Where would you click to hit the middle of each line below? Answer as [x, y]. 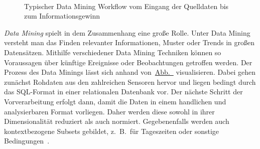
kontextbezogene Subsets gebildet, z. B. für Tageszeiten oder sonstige [112, 131]
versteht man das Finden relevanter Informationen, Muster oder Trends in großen [129, 42]
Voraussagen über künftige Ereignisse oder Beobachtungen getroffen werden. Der [128, 62]
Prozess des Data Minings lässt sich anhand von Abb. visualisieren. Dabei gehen [130, 72]
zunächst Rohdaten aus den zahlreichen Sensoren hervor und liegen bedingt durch [130, 82]
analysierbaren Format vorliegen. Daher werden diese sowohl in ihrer [109, 111]
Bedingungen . [27, 141]
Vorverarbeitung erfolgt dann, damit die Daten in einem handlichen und [115, 101]
